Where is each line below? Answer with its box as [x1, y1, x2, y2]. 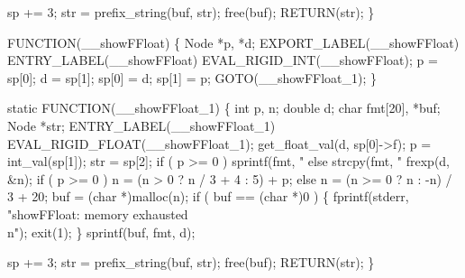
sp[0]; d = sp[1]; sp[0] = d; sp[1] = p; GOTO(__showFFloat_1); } [7, 68, 378, 87]
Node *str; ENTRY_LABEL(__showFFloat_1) [7, 116, 276, 134]
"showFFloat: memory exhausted [7, 204, 188, 223]
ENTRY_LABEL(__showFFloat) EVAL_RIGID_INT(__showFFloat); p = [7, 51, 438, 69]
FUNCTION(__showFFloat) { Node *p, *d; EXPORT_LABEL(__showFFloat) [7, 32, 460, 51]
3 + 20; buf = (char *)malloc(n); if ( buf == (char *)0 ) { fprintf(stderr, [7, 187, 409, 206]
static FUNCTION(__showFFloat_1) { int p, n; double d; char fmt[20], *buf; [7, 98, 441, 117]
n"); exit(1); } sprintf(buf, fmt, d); [7, 222, 196, 241]
